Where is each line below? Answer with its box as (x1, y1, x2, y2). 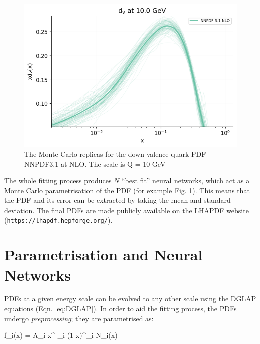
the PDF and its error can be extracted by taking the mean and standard (4, 195, 231, 205)
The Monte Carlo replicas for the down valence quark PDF (24, 148, 206, 159)
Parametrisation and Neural (4, 244, 203, 265)
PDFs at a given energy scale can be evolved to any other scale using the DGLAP (4, 293, 256, 304)
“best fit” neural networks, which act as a (121, 175, 250, 186)
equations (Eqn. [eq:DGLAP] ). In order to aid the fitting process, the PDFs (4, 303, 237, 314)
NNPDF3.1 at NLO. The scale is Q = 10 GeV (24, 158, 166, 169)
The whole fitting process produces (4, 175, 112, 186)
